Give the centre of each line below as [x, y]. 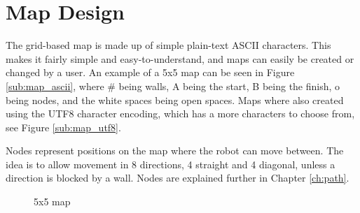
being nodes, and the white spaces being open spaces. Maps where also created [175, 100]
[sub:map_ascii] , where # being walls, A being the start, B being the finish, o [173, 86]
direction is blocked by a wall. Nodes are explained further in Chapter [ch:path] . [178, 178]
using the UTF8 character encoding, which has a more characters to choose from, [180, 113]
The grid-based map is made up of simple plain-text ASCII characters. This [168, 45]
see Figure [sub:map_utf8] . [63, 127]
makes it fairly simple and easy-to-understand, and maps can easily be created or [180, 58]
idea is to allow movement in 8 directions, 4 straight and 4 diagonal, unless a [171, 164]
